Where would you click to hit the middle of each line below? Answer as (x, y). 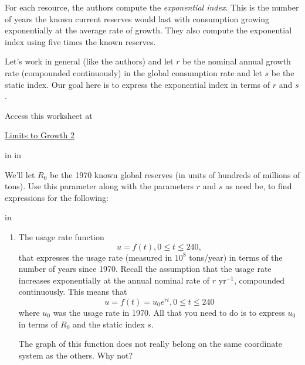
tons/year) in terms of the (236, 257)
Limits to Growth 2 (40, 135)
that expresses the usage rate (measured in (95, 257)
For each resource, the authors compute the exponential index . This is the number (152, 7)
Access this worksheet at (49, 115)
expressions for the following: (57, 197)
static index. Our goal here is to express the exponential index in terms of (138, 84)
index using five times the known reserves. (80, 41)
